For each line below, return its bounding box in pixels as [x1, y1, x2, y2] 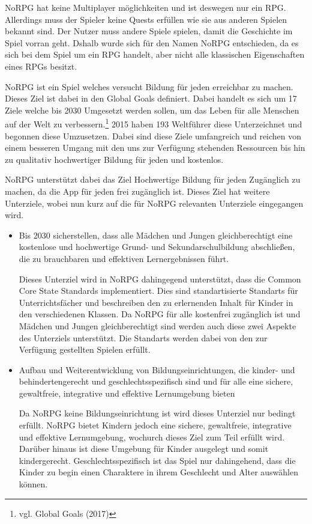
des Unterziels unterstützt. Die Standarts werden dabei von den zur [19, 331, 268, 344]
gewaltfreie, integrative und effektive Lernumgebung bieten [19, 386, 235, 399]
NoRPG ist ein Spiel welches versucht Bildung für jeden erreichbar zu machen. [5, 80, 293, 93]
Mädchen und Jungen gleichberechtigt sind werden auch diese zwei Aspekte [19, 319, 296, 332]
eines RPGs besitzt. [5, 59, 77, 72]
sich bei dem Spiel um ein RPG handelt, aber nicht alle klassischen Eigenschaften [5, 48, 305, 61]
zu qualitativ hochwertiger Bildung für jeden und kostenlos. [5, 153, 224, 165]
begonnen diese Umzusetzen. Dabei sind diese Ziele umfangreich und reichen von [5, 129, 302, 142]
